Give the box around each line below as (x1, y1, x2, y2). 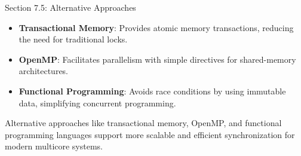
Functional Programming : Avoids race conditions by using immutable (19, 84, 286, 97)
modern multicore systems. (5, 140, 103, 152)
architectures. (19, 65, 69, 77)
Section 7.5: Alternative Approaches (5, 1, 136, 13)
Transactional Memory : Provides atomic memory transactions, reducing (19, 21, 294, 33)
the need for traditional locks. (19, 33, 128, 45)
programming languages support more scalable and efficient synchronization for (5, 128, 295, 140)
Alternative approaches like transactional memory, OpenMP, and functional (5, 117, 282, 129)
